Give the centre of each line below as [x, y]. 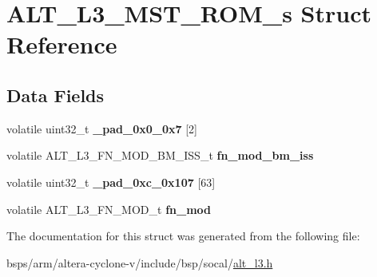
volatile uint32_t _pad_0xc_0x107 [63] [111, 182]
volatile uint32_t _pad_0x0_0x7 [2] [102, 128]
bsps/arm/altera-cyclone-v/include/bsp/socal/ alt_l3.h [140, 262]
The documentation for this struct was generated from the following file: [183, 236]
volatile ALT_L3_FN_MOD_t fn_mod [109, 209]
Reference [62, 44]
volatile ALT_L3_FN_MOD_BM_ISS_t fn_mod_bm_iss [160, 155]
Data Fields [56, 95]
